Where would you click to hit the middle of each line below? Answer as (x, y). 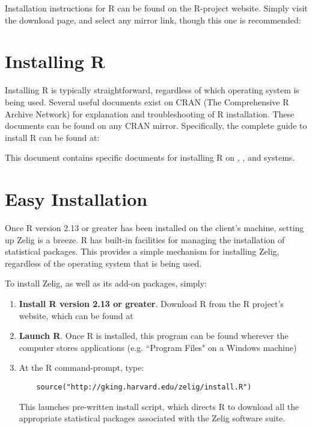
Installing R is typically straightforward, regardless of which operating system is (152, 90)
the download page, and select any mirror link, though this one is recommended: (153, 20)
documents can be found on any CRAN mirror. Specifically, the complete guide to (156, 126)
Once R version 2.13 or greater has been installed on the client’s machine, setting (154, 228)
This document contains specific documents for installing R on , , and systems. (150, 157)
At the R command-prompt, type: (81, 368)
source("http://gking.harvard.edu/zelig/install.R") (144, 387)
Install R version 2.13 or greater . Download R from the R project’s (151, 303)
